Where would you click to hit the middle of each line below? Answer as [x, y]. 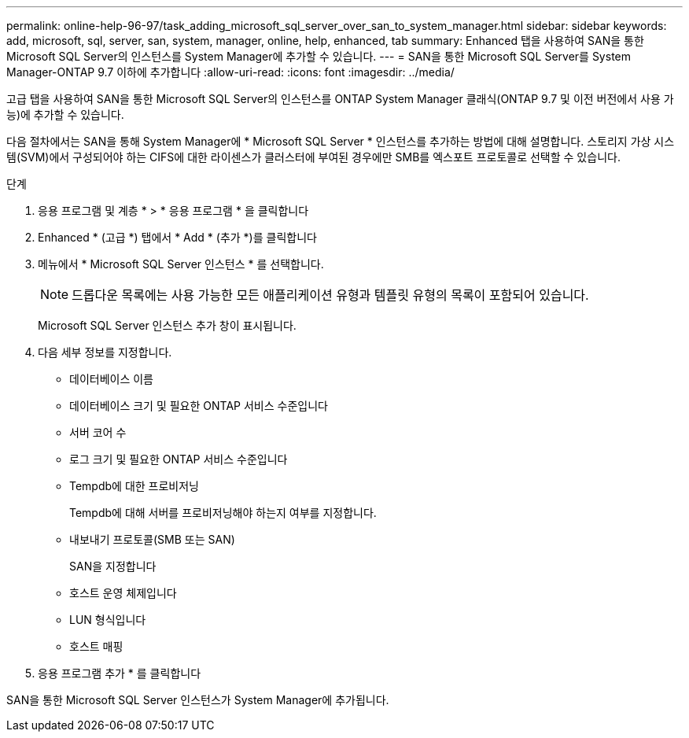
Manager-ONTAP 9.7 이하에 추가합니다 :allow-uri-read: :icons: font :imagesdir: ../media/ [230, 72]
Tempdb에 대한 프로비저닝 [134, 486]
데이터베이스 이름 [111, 379]
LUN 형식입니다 [108, 620]
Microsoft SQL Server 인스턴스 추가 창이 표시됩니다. [167, 325]
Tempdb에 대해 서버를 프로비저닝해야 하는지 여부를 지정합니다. [223, 513]
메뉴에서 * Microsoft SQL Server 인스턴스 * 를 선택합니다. [181, 264]
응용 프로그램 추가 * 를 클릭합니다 [120, 673]
